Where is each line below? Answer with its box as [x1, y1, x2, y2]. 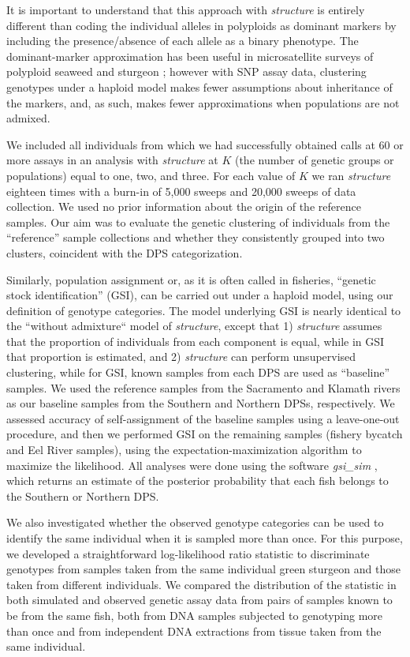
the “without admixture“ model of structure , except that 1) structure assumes [6, 317, 382, 334]
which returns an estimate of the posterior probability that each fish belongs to [6, 472, 389, 489]
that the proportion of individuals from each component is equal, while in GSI [6, 332, 385, 349]
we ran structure [311, 167, 391, 183]
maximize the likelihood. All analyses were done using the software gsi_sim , [6, 456, 378, 473]
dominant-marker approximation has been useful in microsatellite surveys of [6, 47, 374, 64]
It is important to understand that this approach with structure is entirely [6, 2, 365, 17]
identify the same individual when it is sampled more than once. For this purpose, [6, 530, 403, 546]
